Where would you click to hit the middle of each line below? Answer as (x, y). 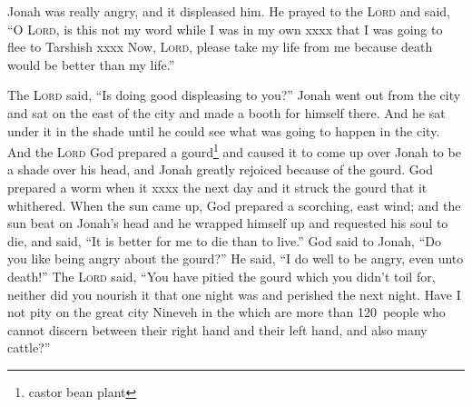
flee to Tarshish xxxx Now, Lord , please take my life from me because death (220, 47)
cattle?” (29, 347)
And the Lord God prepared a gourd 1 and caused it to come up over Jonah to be (234, 150)
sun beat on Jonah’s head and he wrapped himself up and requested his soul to (228, 223)
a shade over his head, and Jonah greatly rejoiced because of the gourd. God (220, 169)
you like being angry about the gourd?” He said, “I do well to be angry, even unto (236, 258)
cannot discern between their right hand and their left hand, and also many (217, 329)
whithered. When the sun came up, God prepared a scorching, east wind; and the (234, 205)
